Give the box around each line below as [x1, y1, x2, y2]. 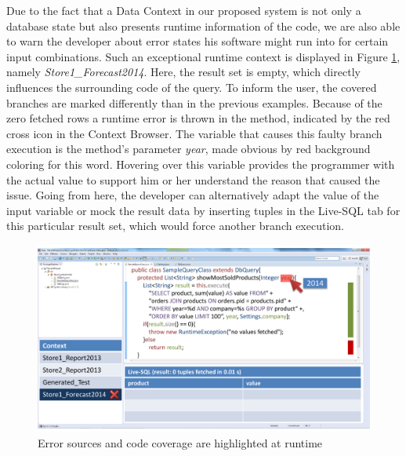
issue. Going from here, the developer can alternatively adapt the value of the [6, 187, 379, 203]
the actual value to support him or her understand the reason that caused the [6, 171, 380, 188]
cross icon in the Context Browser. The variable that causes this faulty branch [6, 125, 382, 141]
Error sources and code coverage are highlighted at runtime [38, 435, 323, 451]
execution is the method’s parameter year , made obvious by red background [6, 140, 371, 157]
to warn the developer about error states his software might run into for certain [6, 33, 389, 49]
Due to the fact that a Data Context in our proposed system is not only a [6, 2, 361, 18]
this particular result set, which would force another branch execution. [6, 217, 344, 234]
